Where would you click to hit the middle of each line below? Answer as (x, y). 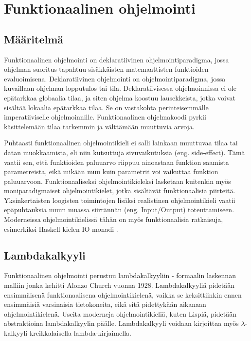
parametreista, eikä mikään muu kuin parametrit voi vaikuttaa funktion (111, 171)
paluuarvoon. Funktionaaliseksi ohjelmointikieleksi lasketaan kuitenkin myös (117, 181)
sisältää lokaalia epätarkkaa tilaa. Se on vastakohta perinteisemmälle (106, 107)
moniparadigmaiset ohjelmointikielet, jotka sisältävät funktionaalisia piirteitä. (120, 191)
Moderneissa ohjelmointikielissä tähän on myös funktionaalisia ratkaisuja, (114, 219)
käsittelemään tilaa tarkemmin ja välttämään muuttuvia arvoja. (99, 126)
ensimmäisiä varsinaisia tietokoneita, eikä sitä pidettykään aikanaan (105, 304)
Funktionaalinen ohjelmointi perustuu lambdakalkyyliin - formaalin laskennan (120, 275)
